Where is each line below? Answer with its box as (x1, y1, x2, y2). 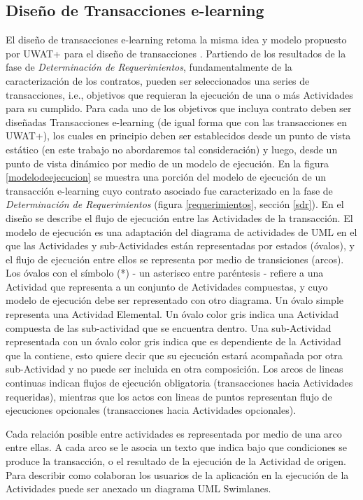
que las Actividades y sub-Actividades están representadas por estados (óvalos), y (6, 238, 355, 253)
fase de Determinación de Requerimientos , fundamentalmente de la (6, 60, 292, 74)
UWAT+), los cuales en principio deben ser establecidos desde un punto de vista (6, 128, 351, 143)
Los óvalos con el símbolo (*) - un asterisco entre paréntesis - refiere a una (6, 265, 324, 280)
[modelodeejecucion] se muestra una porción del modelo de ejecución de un (6, 169, 326, 184)
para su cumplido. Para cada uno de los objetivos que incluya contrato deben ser (6, 101, 352, 116)
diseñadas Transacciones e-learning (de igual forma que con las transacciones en (6, 114, 347, 129)
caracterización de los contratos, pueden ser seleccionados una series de (6, 73, 310, 88)
